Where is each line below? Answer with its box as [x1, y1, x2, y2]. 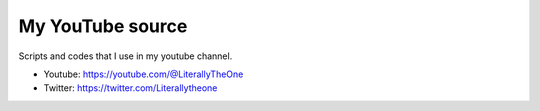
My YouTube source [18, 15, 188, 37]
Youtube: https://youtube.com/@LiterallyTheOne [43, 68, 244, 80]
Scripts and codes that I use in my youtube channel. [18, 50, 233, 62]
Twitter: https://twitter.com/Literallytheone [43, 82, 218, 94]
